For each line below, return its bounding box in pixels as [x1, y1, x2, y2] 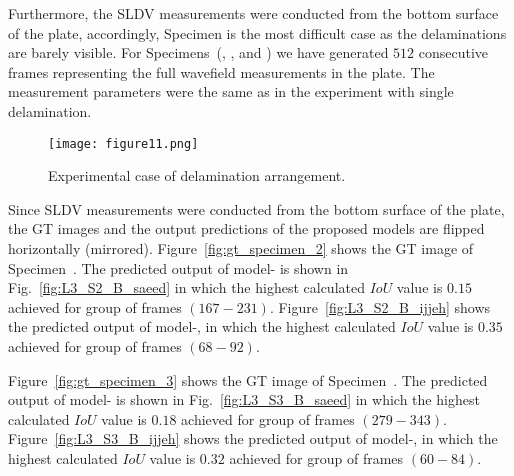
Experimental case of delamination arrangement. [48, 165, 346, 186]
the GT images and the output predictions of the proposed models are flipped [8, 218, 485, 239]
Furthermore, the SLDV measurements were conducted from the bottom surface [8, 3, 499, 23]
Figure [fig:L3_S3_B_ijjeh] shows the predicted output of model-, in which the [8, 428, 498, 449]
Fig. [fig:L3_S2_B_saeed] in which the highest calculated [8, 277, 365, 298]
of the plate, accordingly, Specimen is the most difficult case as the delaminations [8, 22, 507, 43]
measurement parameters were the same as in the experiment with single [8, 81, 454, 102]
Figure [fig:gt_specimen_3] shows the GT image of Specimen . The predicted [8, 369, 488, 390]
